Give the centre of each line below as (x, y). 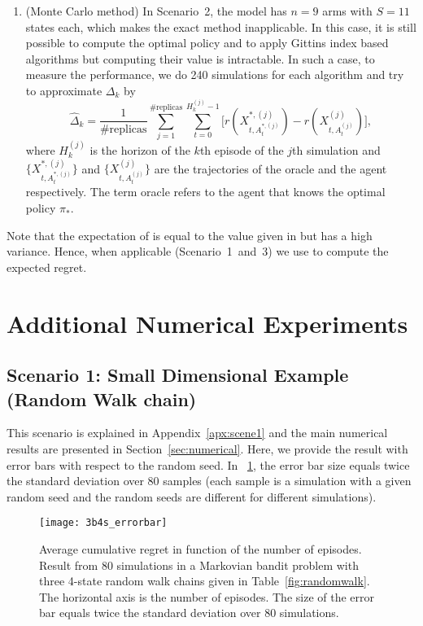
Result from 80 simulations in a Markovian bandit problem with (199, 565)
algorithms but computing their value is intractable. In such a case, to (200, 58)
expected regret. (47, 267)
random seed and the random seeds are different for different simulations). (192, 496)
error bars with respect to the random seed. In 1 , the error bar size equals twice (208, 464)
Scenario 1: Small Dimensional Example (178, 375)
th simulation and (336, 150)
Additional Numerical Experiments (207, 323)
